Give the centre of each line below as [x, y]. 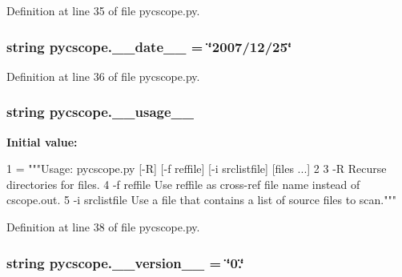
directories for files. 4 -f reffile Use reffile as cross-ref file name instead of [183, 184]
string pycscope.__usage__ [100, 112]
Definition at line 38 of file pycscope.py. [103, 227]
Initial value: [42, 141]
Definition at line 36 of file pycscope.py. [103, 76]
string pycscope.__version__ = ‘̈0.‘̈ [125, 262]
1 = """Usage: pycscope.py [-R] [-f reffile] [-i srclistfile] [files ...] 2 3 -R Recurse [197, 169]
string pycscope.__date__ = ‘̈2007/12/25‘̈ [149, 46]
